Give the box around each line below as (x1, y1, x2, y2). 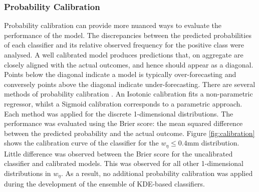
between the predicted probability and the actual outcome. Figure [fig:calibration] (4, 127, 255, 138)
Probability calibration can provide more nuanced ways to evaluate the (4, 20, 222, 30)
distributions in (4, 167, 51, 178)
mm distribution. (187, 137, 239, 148)
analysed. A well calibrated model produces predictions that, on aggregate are (4, 49, 243, 59)
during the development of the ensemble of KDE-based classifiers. (4, 178, 205, 189)
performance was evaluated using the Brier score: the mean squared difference (4, 118, 243, 128)
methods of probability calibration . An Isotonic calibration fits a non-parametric (4, 88, 253, 99)
